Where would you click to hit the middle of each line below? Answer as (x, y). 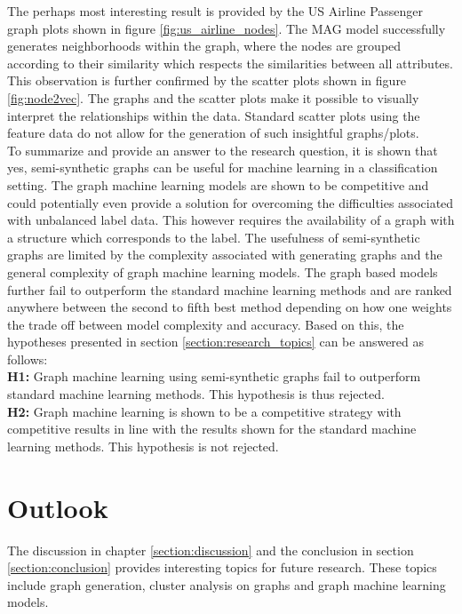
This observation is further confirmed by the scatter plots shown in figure (207, 80)
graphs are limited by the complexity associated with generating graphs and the (225, 255)
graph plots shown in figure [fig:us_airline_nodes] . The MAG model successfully (227, 28)
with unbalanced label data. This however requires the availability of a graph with (231, 220)
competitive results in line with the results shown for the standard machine (212, 429)
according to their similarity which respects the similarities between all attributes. (230, 63)
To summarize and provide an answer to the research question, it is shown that (223, 150)
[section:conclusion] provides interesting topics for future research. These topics (222, 567)
